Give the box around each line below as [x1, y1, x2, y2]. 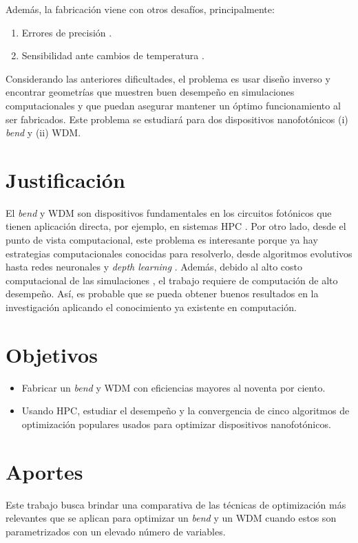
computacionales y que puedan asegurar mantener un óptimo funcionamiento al [6, 98, 341, 112]
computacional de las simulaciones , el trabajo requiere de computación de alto [6, 273, 338, 287]
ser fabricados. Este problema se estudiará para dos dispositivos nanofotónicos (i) [6, 111, 348, 126]
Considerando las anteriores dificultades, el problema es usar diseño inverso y [6, 71, 330, 85]
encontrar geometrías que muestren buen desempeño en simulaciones [6, 85, 295, 99]
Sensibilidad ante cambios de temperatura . [21, 48, 204, 63]
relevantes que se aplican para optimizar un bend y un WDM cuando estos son [6, 511, 337, 525]
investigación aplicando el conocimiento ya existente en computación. [6, 300, 297, 315]
